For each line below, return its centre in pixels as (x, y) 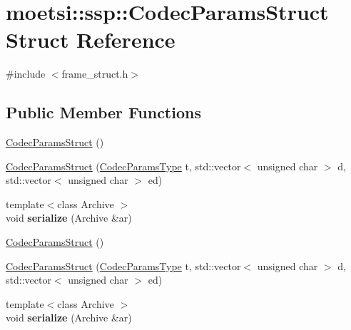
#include (26, 74)
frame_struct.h (95, 74)
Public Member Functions (103, 112)
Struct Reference (91, 40)
